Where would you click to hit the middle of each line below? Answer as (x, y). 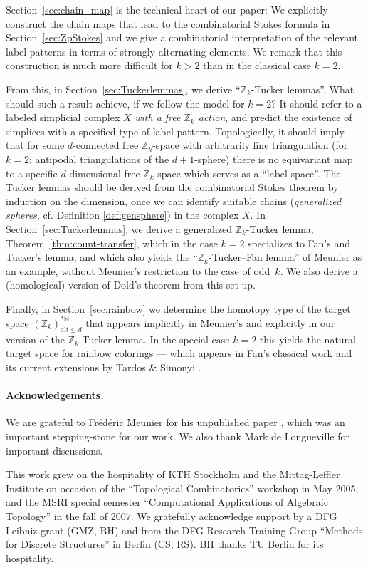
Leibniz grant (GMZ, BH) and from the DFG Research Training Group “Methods (184, 530)
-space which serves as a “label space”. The (247, 173)
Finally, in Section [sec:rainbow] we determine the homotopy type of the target (178, 308)
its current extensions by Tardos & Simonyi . (104, 367)
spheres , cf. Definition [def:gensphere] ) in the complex (122, 215)
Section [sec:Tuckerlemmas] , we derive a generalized (119, 228)
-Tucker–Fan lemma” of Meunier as (285, 257)
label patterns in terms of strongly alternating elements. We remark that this (174, 51)
